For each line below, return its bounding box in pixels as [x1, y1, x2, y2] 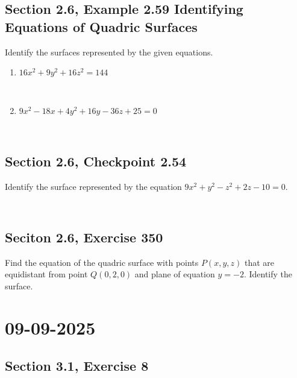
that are [244, 256, 275, 268]
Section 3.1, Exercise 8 [5, 356, 149, 375]
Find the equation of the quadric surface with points [5, 256, 199, 268]
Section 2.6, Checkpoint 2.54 [5, 152, 187, 171]
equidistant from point [5, 268, 88, 280]
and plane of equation [134, 268, 215, 280]
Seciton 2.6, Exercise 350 [5, 228, 163, 247]
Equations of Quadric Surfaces [5, 17, 198, 36]
